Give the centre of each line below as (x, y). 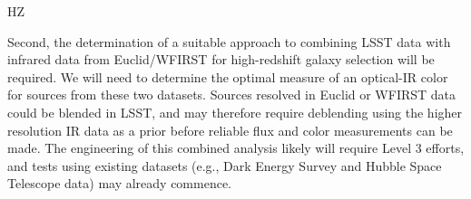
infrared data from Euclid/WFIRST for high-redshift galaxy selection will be (221, 59)
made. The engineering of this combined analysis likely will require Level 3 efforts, (236, 148)
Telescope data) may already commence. (120, 183)
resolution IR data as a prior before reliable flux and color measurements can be (230, 130)
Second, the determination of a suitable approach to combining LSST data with (229, 41)
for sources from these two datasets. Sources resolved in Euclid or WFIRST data (232, 95)
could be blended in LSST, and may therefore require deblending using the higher (235, 112)
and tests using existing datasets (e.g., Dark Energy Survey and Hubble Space (225, 165)
